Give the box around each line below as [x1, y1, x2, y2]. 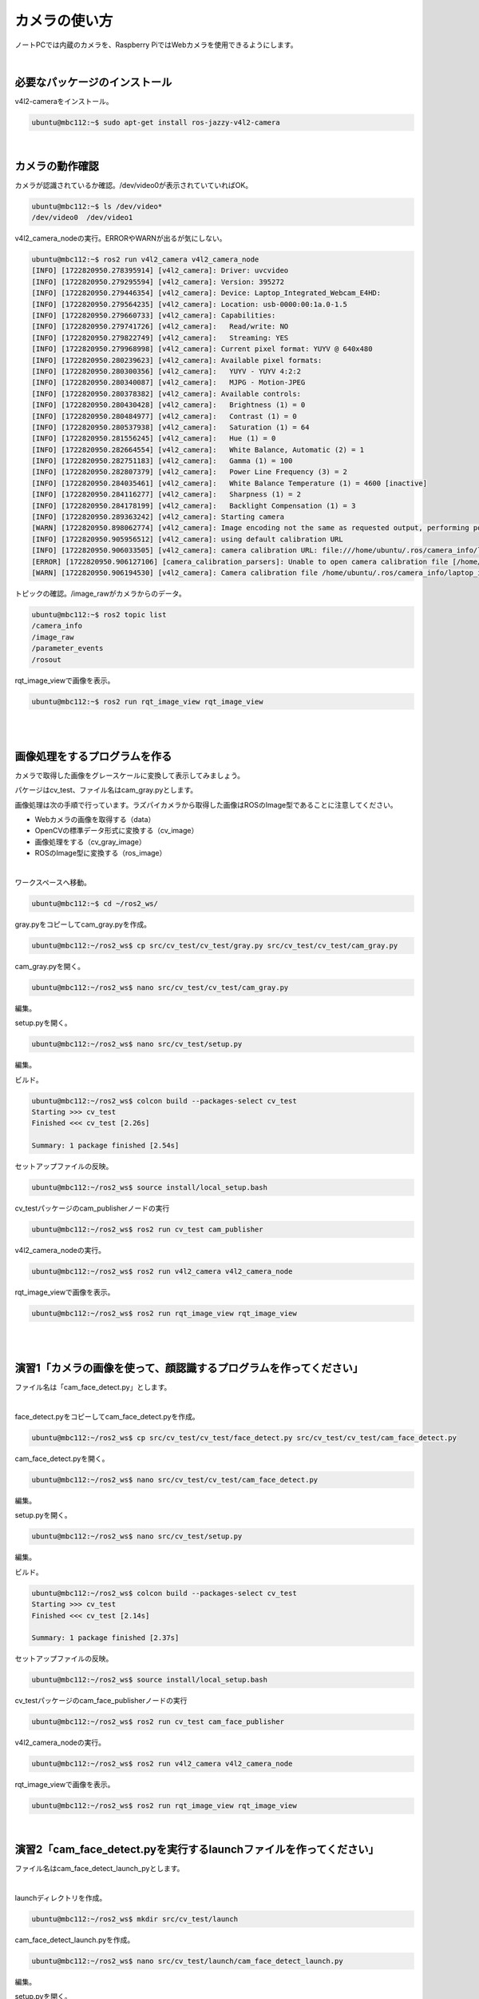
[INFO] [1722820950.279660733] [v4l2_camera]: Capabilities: [31, 311, 276, 320]
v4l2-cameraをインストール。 [14, 96, 113, 106]
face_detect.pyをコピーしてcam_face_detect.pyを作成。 [14, 1412, 200, 1422]
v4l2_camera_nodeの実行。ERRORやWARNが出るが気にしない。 [14, 233, 227, 243]
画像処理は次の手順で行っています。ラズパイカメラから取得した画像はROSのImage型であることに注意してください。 [14, 800, 398, 809]
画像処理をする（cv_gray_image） [34, 836, 147, 847]
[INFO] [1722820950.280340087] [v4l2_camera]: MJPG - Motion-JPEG [31, 378, 306, 387]
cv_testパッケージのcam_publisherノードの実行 [14, 1203, 170, 1213]
